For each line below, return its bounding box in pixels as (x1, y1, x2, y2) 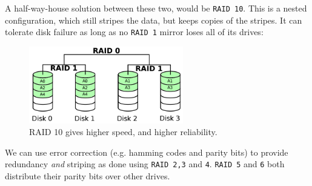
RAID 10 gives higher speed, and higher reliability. (29, 125, 217, 138)
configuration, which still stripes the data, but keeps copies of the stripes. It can (5, 13, 302, 26)
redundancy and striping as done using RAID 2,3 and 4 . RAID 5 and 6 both (5, 158, 285, 170)
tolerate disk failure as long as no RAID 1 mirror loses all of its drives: (5, 25, 264, 38)
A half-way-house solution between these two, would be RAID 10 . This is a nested (5, 2, 307, 14)
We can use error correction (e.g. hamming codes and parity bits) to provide (5, 145, 288, 158)
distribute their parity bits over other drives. (5, 169, 170, 182)
